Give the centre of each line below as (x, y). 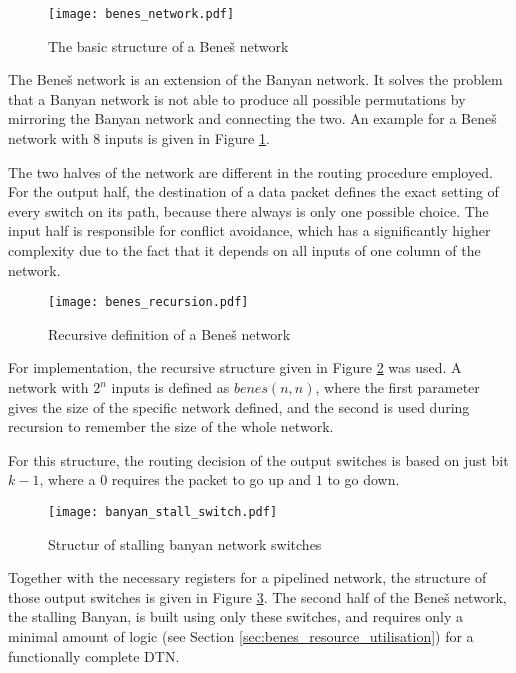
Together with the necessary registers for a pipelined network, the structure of (247, 577)
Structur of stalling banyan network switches (185, 543)
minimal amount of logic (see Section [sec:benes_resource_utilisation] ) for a (241, 636)
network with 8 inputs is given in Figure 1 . (139, 138)
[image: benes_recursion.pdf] (148, 302)
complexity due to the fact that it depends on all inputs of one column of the (244, 250)
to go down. (363, 479)
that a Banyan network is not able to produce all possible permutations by (237, 98)
